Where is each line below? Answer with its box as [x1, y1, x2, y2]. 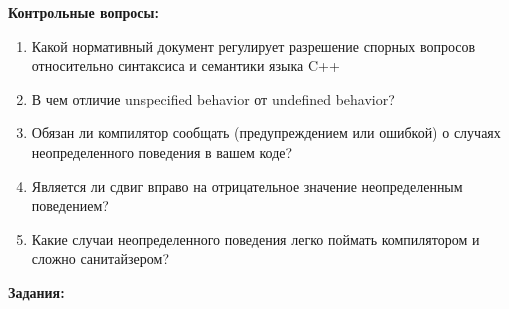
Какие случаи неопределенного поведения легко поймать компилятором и [31, 228, 480, 249]
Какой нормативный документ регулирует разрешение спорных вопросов [31, 35, 476, 56]
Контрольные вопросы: [8, 2, 159, 22]
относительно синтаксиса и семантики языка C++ [31, 55, 340, 76]
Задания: [8, 281, 65, 302]
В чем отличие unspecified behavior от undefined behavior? [31, 88, 395, 109]
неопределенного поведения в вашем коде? [31, 141, 293, 162]
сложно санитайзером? [31, 248, 169, 269]
